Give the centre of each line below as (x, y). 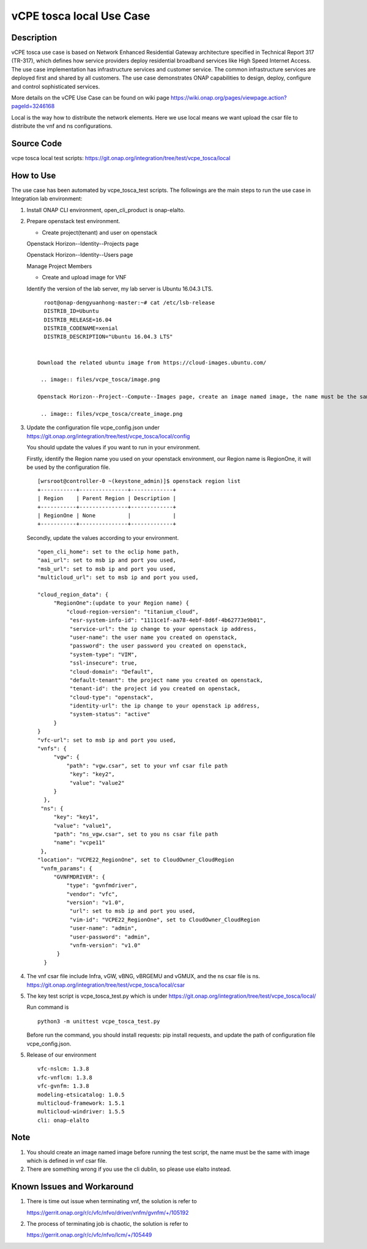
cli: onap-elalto (63, 1120)
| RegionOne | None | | (107, 515)
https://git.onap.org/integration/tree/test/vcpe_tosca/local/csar (106, 985)
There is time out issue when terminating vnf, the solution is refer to (112, 1201)
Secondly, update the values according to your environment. (103, 537)
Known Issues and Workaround (72, 1187)
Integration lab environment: (47, 199)
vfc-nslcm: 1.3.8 (63, 1069)
